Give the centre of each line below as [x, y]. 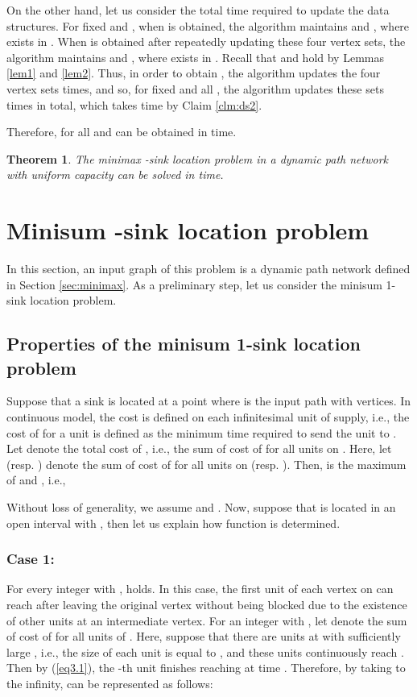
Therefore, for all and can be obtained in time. [122, 132]
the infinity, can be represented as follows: [110, 683]
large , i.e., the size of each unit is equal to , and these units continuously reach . [205, 651]
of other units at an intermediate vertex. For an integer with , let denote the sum [207, 620]
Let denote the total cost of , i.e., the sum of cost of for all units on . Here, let [199, 448]
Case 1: [31, 559]
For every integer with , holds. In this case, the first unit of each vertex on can [200, 589]
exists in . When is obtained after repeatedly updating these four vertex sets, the [206, 41]
